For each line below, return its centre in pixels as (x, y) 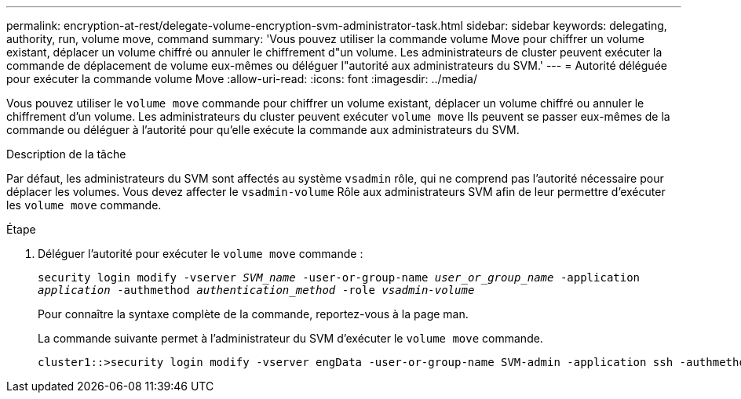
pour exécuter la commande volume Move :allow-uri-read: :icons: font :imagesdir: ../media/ (242, 79)
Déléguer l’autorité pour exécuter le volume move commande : (201, 254)
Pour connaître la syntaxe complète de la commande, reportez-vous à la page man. (253, 314)
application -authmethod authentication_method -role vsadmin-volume (256, 290)
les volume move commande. (84, 205)
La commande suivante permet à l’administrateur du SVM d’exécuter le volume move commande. (290, 338)
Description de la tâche (66, 154)
